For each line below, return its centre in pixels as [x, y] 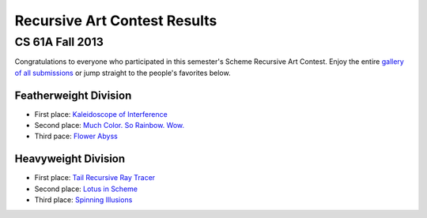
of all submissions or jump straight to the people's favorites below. [123, 73]
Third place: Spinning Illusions [83, 200]
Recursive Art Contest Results [116, 21]
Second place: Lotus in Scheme [86, 189]
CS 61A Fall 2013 [59, 42]
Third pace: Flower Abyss [76, 136]
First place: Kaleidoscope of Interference [101, 114]
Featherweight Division [73, 95]
